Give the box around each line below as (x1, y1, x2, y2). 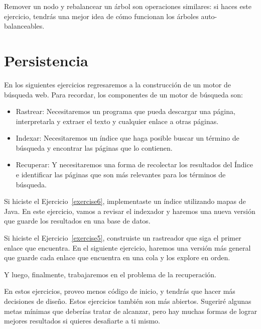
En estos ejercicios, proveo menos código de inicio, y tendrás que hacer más (4, 286, 235, 296)
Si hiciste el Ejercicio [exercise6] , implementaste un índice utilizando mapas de (4, 196, 246, 206)
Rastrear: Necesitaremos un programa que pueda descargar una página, (16, 106, 235, 117)
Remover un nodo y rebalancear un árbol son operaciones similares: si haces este (4, 1, 251, 11)
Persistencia (4, 50, 88, 70)
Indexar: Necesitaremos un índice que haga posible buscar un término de (16, 133, 239, 143)
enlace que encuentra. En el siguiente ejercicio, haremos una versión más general (4, 242, 251, 253)
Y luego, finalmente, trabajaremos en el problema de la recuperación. (4, 269, 216, 279)
